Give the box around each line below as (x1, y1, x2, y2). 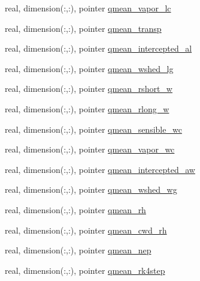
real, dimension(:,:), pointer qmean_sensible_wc (5, 122, 182, 135)
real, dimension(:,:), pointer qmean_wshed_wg (5, 183, 177, 196)
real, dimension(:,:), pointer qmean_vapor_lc (5, 2, 171, 14)
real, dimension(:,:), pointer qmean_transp (5, 22, 162, 34)
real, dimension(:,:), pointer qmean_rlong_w (5, 102, 169, 115)
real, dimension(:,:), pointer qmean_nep (5, 244, 151, 256)
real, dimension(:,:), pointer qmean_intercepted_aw (5, 163, 195, 175)
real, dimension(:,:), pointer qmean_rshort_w (5, 82, 172, 95)
